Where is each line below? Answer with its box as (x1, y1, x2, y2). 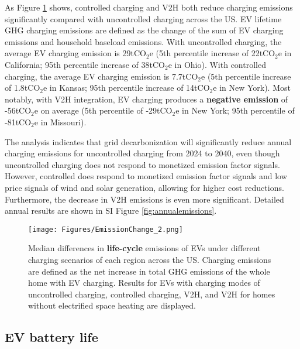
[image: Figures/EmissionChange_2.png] (28, 225, 183, 234)
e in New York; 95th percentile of (175, 104, 295, 117)
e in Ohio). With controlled (168, 58, 266, 70)
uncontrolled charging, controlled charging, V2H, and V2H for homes (28, 288, 275, 300)
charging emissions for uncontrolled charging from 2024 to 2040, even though (5, 147, 280, 159)
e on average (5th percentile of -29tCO (34, 104, 173, 117)
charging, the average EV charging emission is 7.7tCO (5, 70, 198, 82)
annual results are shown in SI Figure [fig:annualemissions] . (5, 204, 217, 217)
